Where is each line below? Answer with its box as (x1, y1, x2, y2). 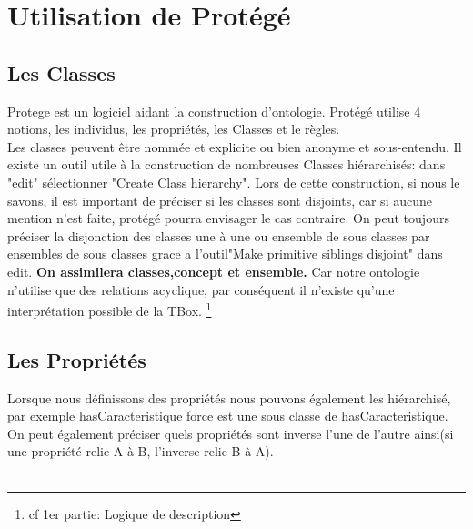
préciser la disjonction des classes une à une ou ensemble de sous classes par (7, 226, 430, 245)
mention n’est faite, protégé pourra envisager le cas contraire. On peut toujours (7, 209, 449, 228)
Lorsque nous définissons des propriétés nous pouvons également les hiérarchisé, (7, 388, 451, 407)
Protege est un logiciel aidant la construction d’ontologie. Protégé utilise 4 (7, 101, 421, 120)
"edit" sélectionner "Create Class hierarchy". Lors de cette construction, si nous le (7, 172, 460, 191)
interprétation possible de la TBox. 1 (7, 299, 212, 320)
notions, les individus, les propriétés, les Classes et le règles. (7, 119, 340, 138)
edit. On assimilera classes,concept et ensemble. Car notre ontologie (7, 261, 420, 280)
